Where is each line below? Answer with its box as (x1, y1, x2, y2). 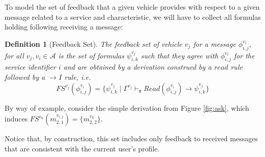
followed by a (5, 71, 45, 82)
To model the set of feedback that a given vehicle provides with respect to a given (5, 2, 260, 12)
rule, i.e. (64, 71, 91, 82)
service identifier (5, 61, 56, 72)
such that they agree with (140, 50, 218, 60)
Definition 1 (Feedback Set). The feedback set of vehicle (5, 38, 183, 49)
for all (5, 50, 24, 60)
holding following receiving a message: (5, 21, 123, 32)
